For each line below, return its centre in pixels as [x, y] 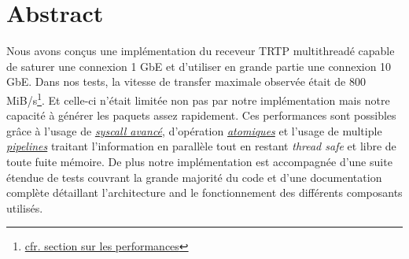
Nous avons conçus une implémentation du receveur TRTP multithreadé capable [201, 51]
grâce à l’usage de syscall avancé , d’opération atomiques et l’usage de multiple [194, 130]
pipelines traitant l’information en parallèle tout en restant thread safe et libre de [201, 146]
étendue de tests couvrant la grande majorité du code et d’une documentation [194, 177]
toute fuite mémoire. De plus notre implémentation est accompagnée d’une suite [199, 161]
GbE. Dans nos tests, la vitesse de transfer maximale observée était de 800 [186, 81]
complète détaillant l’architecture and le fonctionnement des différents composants [204, 192]
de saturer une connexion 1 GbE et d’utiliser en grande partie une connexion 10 [199, 66]
